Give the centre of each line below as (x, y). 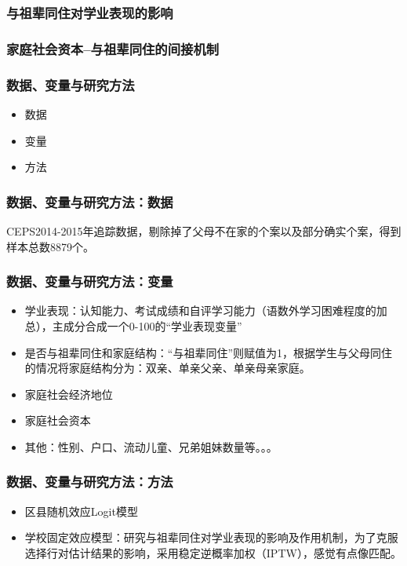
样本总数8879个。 (50, 246)
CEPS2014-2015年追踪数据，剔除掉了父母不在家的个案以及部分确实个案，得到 (204, 230)
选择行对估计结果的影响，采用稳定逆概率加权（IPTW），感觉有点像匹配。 (213, 552)
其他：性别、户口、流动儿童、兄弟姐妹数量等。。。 (151, 446)
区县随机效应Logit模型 (81, 511)
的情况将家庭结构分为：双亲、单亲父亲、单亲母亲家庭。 (167, 368)
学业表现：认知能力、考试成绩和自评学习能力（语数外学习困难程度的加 (206, 310)
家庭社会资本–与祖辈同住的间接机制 (113, 48)
